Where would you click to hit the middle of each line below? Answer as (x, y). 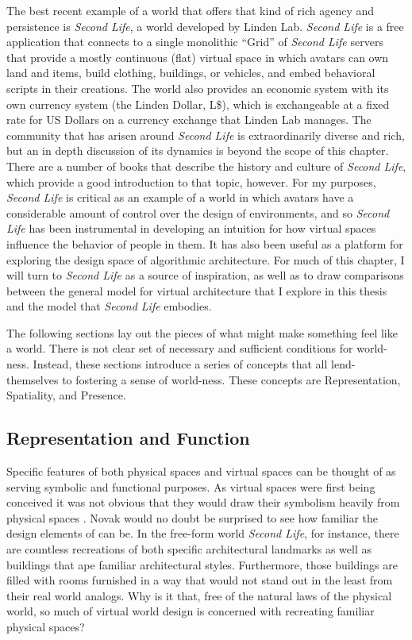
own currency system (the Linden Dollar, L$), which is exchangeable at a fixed (198, 104)
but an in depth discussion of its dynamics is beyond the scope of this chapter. (198, 150)
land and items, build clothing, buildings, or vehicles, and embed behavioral (191, 73)
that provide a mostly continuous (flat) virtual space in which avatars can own (198, 57)
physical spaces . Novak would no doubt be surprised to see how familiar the (193, 517)
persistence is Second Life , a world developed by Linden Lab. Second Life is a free (205, 26)
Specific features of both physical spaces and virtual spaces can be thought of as (201, 471)
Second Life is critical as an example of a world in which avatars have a (180, 197)
